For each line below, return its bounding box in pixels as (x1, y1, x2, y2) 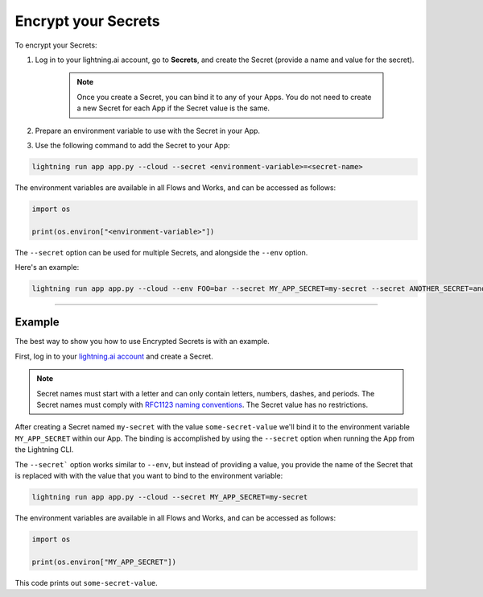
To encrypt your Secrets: (14, 40, 97, 50)
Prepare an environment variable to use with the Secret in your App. (35, 126, 261, 135)
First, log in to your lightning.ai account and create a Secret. (14, 351, 213, 361)
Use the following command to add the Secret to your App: (35, 140, 230, 150)
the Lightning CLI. (14, 445, 74, 454)
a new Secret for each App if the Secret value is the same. (76, 103, 270, 113)
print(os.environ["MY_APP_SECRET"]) (31, 557, 177, 566)
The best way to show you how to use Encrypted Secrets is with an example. (14, 337, 270, 346)
